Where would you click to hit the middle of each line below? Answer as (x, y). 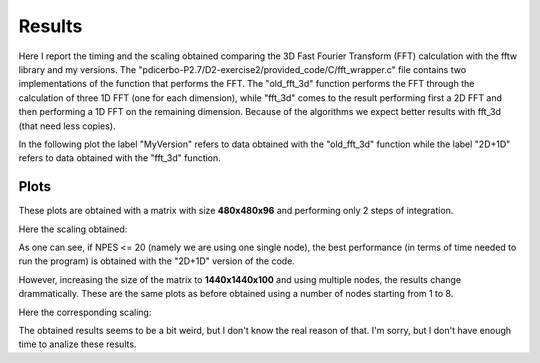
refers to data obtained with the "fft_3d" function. (120, 158)
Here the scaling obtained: (73, 229)
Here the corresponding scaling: (85, 312)
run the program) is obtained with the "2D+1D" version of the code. (156, 261)
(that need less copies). (67, 126)
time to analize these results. (77, 344)
